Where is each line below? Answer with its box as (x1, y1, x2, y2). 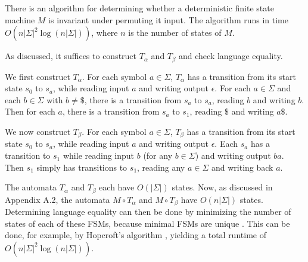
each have (99, 181, 135, 193)
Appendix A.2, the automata (5, 193, 110, 205)
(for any (143, 149, 173, 162)
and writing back (211, 161, 273, 173)
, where (91, 26, 118, 39)
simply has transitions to (36, 161, 127, 173)
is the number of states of (128, 26, 222, 39)
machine (5, 13, 35, 26)
